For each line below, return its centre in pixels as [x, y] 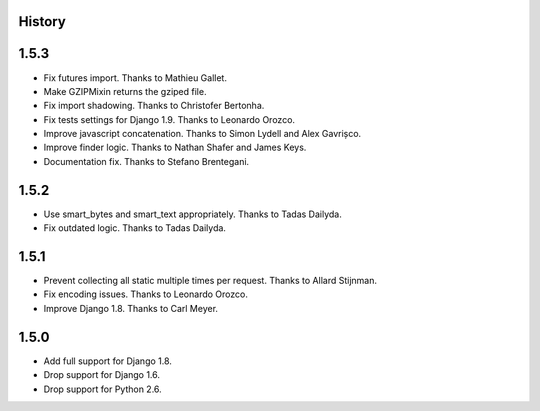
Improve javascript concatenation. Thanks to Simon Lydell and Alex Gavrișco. [202, 134]
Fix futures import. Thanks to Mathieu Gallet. [135, 77]
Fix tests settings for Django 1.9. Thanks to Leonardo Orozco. [169, 119]
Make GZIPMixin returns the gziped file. [125, 91]
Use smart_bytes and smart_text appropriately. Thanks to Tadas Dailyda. [192, 214]
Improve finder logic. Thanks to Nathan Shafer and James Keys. [175, 147]
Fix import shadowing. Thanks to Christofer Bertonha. [154, 106]
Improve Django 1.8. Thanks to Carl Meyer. [131, 308]
